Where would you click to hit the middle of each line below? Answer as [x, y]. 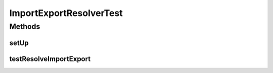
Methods [25, 26]
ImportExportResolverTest [66, 13]
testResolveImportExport [50, 59]
